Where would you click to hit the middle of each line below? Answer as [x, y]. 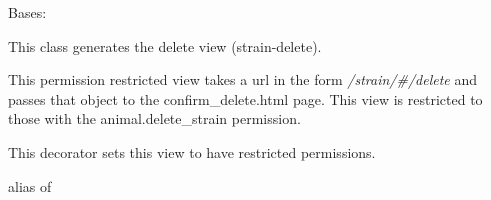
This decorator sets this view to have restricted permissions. [192, 151]
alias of [30, 185]
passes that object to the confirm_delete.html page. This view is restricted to [245, 98]
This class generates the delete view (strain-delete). [165, 45]
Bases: [27, 12]
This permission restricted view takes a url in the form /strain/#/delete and [243, 79]
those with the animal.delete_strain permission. [154, 118]
